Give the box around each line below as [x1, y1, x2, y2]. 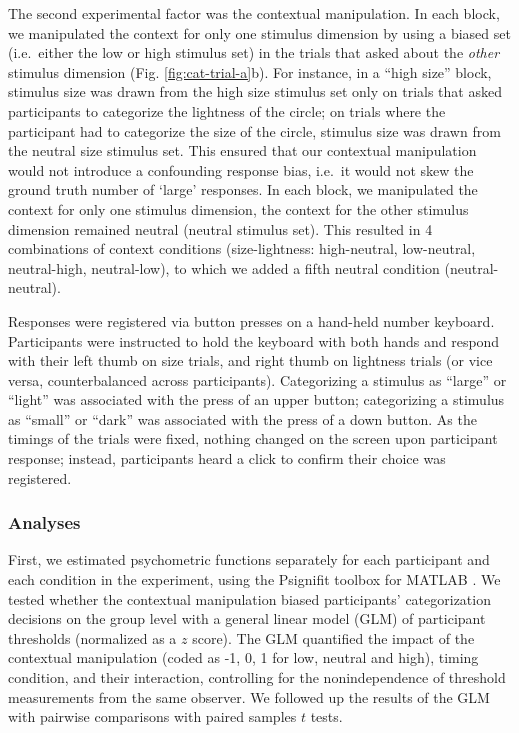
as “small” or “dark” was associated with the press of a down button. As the [8, 408, 477, 429]
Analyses [8, 510, 81, 535]
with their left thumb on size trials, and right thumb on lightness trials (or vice [8, 350, 493, 371]
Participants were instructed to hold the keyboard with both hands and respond [8, 330, 500, 351]
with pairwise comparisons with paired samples [8, 706, 297, 727]
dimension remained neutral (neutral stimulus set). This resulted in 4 [8, 218, 433, 239]
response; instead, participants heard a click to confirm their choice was [8, 448, 446, 469]
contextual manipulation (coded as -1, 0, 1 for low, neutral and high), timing [8, 647, 479, 668]
